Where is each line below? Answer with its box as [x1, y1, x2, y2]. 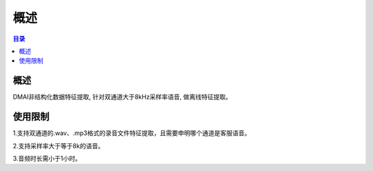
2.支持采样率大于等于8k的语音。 [12, 141, 104, 150]
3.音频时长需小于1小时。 [12, 154, 82, 162]
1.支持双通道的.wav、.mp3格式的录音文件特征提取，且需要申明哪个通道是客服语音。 [12, 129, 251, 137]
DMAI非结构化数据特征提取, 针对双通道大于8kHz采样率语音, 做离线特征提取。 [12, 93, 232, 101]
